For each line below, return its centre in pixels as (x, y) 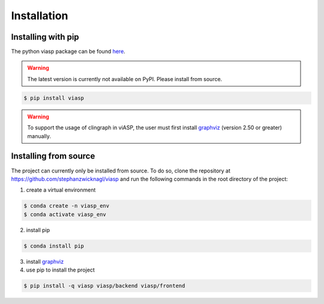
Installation (40, 16)
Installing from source (53, 156)
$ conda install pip (54, 246)
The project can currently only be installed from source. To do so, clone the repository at (121, 171)
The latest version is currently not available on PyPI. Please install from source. (125, 79)
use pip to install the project (61, 270)
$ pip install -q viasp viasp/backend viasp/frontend (104, 286)
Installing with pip (45, 37)
